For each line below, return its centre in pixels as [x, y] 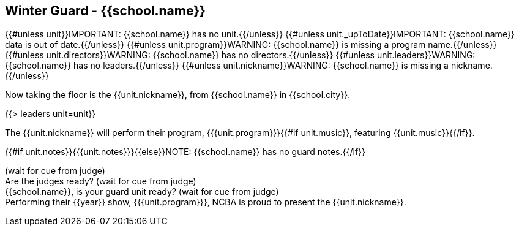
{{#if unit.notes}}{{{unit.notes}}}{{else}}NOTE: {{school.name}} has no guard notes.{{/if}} [185, 152]
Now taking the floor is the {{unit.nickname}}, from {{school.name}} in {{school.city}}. [178, 95]
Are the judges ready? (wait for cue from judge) [101, 181]
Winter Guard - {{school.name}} [105, 11]
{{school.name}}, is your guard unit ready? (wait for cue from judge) [142, 192]
